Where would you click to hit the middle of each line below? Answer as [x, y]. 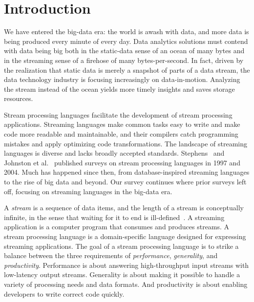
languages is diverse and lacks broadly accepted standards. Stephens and [114, 153]
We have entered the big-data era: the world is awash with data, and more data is [127, 31]
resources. [19, 98]
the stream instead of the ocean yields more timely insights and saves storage [119, 89]
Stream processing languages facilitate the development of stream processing [118, 114]
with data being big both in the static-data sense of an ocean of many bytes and [124, 50]
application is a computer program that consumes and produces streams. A [117, 227]
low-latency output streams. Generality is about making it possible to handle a [122, 274]
